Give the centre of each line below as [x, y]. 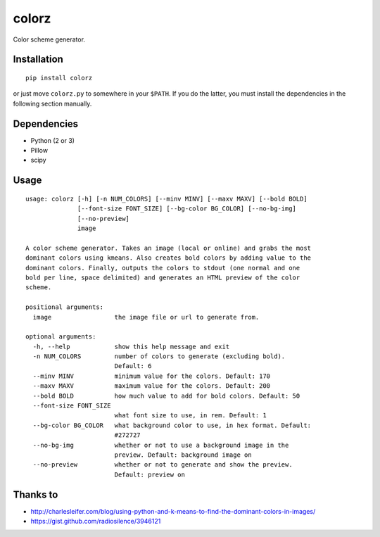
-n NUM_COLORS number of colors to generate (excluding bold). [159, 356]
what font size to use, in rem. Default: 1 [190, 416]
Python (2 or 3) [53, 140]
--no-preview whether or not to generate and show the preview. [163, 465]
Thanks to [36, 494]
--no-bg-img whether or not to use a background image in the [161, 445]
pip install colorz [59, 78]
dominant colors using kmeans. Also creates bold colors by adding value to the [169, 258]
